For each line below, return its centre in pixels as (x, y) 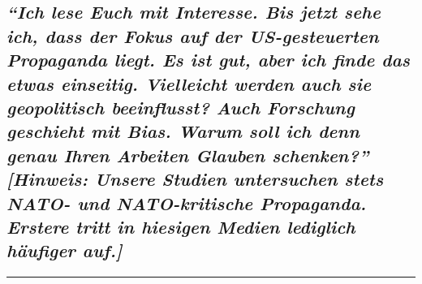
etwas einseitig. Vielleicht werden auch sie (189, 83)
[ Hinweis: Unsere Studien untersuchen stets (195, 179)
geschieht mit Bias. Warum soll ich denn (183, 131)
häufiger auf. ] (65, 250)
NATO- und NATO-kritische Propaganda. (187, 202)
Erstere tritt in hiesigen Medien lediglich (181, 226)
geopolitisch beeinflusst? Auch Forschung (181, 107)
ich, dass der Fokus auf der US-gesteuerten (193, 35)
